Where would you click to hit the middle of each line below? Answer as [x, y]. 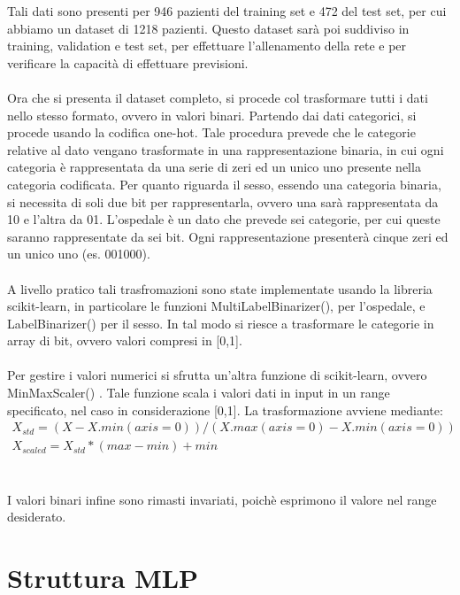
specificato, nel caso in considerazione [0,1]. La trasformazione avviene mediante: [225, 410]
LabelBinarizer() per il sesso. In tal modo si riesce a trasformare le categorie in [221, 323]
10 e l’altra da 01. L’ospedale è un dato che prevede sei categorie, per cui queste [224, 219]
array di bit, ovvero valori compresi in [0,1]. [125, 340]
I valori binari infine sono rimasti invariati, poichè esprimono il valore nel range [222, 499]
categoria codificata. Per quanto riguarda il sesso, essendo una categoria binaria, [224, 184]
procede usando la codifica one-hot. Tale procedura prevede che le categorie [211, 132]
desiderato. [37, 517]
